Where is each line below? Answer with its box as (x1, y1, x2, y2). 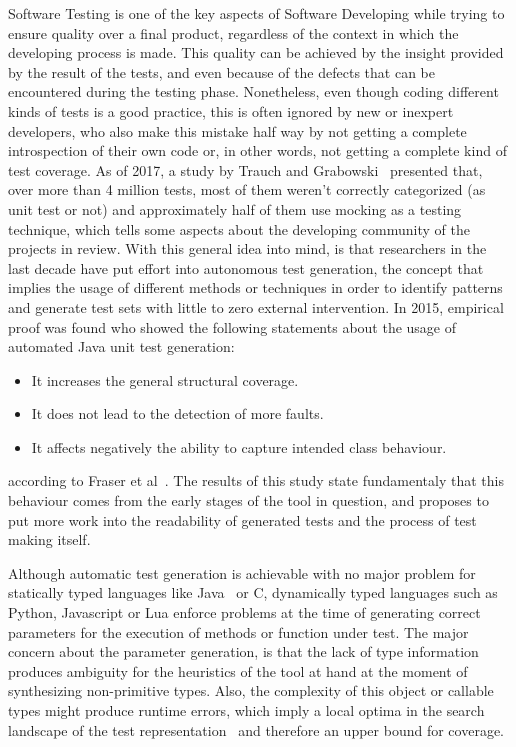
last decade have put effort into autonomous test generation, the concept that (8, 257, 484, 278)
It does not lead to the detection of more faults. (31, 403, 324, 424)
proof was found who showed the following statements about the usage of (8, 316, 457, 337)
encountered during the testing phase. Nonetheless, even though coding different (8, 81, 499, 102)
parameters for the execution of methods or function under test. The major (8, 621, 469, 642)
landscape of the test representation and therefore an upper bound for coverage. (8, 719, 504, 740)
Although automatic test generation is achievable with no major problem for (8, 562, 476, 583)
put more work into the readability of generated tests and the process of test (8, 509, 477, 530)
